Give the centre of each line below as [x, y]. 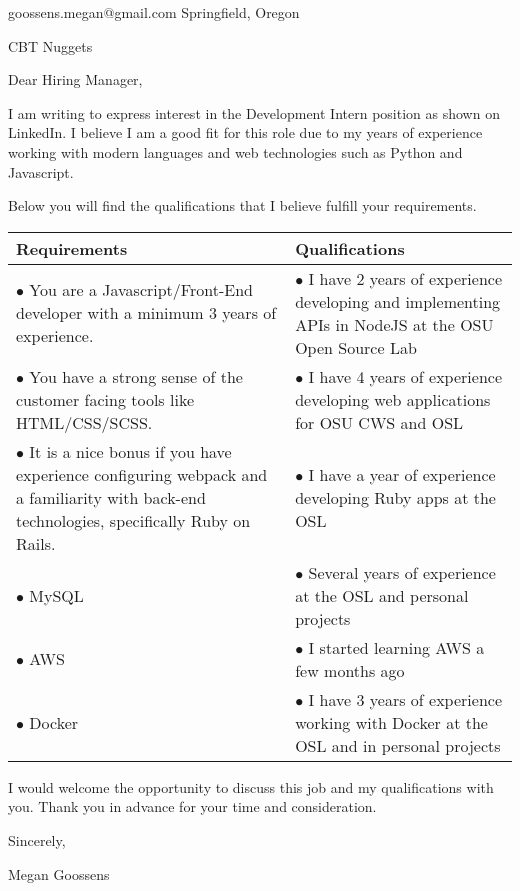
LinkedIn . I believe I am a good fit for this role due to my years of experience [245, 132]
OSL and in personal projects [398, 745]
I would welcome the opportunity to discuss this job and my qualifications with [251, 786]
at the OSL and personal [382, 595]
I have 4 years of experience [405, 376]
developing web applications [393, 399]
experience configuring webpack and [142, 474]
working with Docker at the [391, 722]
